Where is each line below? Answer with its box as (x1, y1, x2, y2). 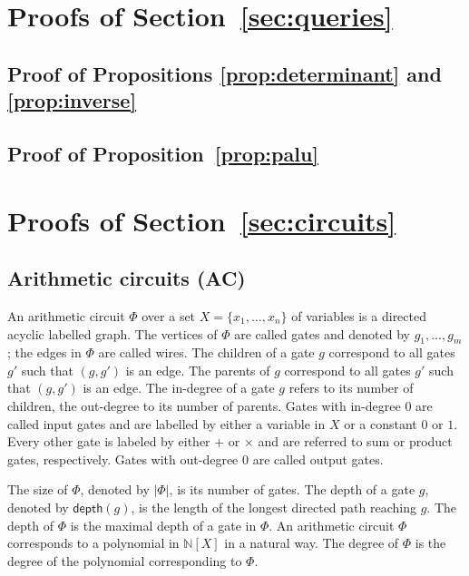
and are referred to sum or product (258, 432, 453, 451)
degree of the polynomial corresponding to (7, 551, 242, 570)
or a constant (344, 414, 417, 433)
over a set (142, 306, 196, 325)
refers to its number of (288, 378, 414, 397)
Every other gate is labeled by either (7, 432, 210, 451)
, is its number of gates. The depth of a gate (169, 480, 415, 499)
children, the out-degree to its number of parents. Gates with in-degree (7, 396, 401, 415)
